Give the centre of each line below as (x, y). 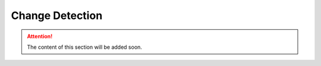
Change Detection (57, 15)
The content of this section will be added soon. (85, 47)
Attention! (40, 36)
